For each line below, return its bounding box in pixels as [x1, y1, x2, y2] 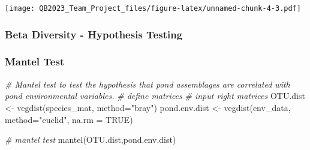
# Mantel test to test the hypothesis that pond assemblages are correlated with [5, 77, 290, 90]
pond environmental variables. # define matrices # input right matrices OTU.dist [5, 89, 305, 102]
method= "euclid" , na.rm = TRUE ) [5, 113, 133, 125]
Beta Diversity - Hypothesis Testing [5, 26, 183, 41]
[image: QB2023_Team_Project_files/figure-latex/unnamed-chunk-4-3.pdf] [5, 4, 301, 13]
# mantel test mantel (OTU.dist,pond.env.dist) [5, 133, 176, 146]
